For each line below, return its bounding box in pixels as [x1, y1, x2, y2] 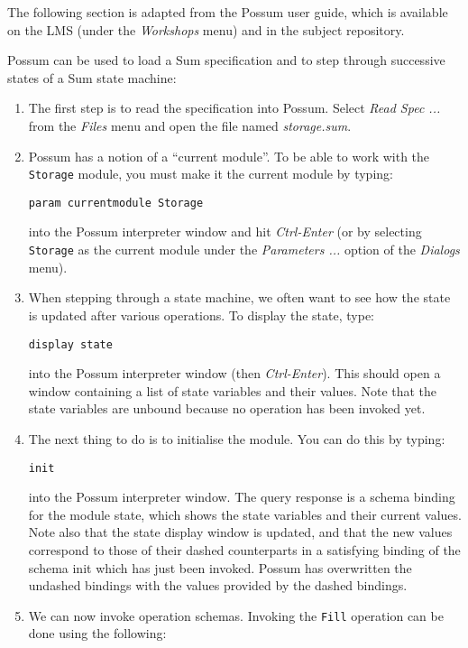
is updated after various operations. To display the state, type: [28, 305, 374, 324]
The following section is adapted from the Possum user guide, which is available [7, 3, 448, 21]
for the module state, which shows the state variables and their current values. [28, 505, 462, 523]
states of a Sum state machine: [7, 68, 177, 87]
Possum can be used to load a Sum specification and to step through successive [7, 51, 445, 69]
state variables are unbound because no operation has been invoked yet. [28, 399, 426, 418]
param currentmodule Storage [28, 196, 204, 209]
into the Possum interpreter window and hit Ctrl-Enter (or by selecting [28, 222, 422, 241]
